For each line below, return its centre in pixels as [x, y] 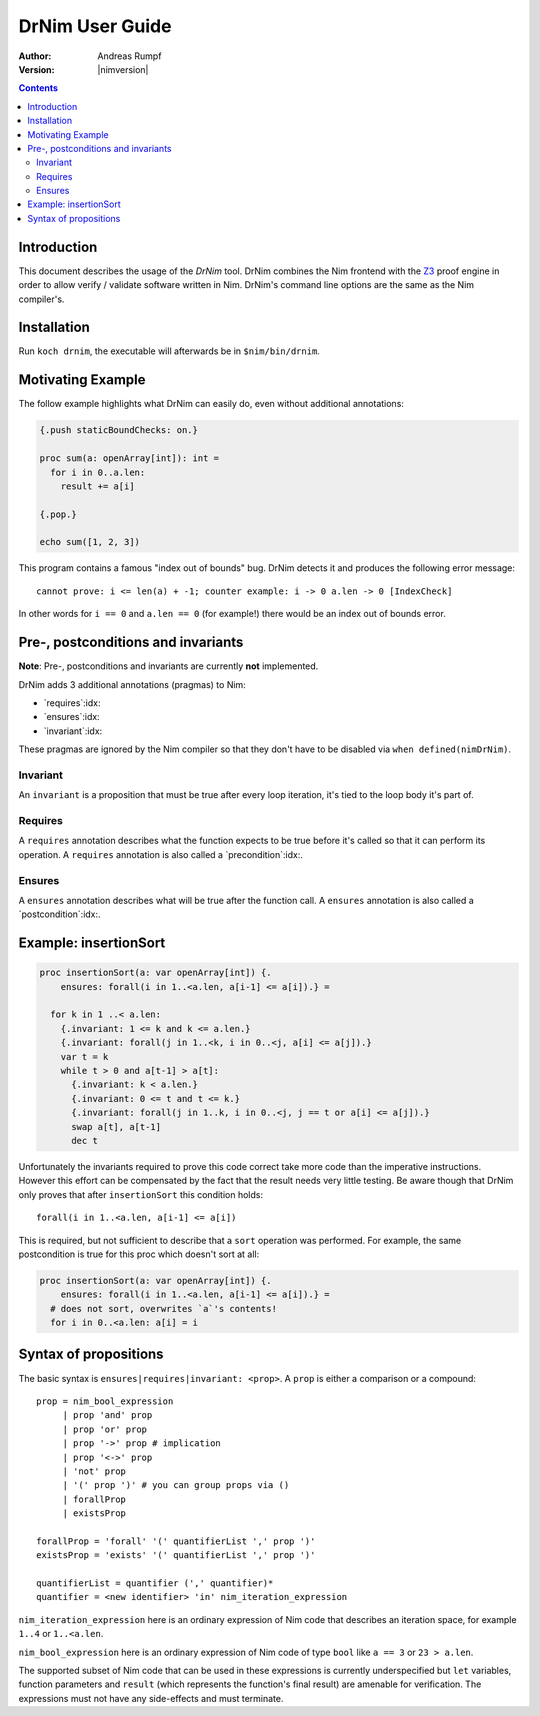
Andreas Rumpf [129, 56]
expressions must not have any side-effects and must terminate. [151, 1698]
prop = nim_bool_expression [105, 1401]
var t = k [84, 1056]
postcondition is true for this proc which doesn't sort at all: [139, 1254]
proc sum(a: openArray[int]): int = [129, 458]
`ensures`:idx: [71, 717]
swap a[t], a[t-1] [116, 1126]
